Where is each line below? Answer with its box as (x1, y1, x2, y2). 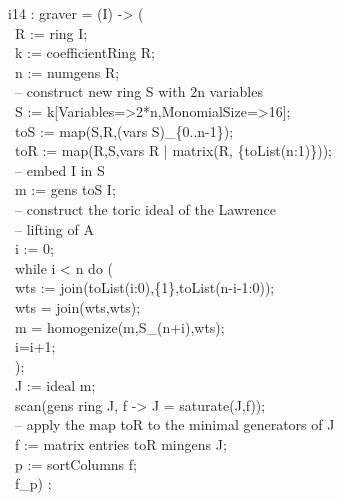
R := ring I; (14, 22, 88, 43)
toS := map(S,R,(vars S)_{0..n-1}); (14, 120, 234, 141)
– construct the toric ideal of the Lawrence (14, 198, 276, 219)
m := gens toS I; (14, 179, 116, 200)
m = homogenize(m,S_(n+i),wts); (14, 316, 225, 337)
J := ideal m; (14, 375, 96, 396)
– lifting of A (14, 218, 94, 239)
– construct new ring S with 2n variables (14, 81, 263, 102)
